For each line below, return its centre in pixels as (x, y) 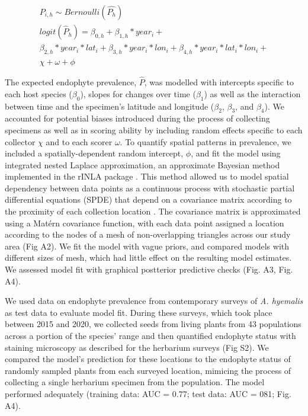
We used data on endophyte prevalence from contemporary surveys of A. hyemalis (154, 301)
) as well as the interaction (252, 93)
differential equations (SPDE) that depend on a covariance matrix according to (148, 199)
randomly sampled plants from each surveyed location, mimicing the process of (148, 370)
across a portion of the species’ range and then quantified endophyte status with (150, 336)
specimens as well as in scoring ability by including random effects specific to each (154, 129)
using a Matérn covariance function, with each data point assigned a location (145, 223)
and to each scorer (79, 141)
